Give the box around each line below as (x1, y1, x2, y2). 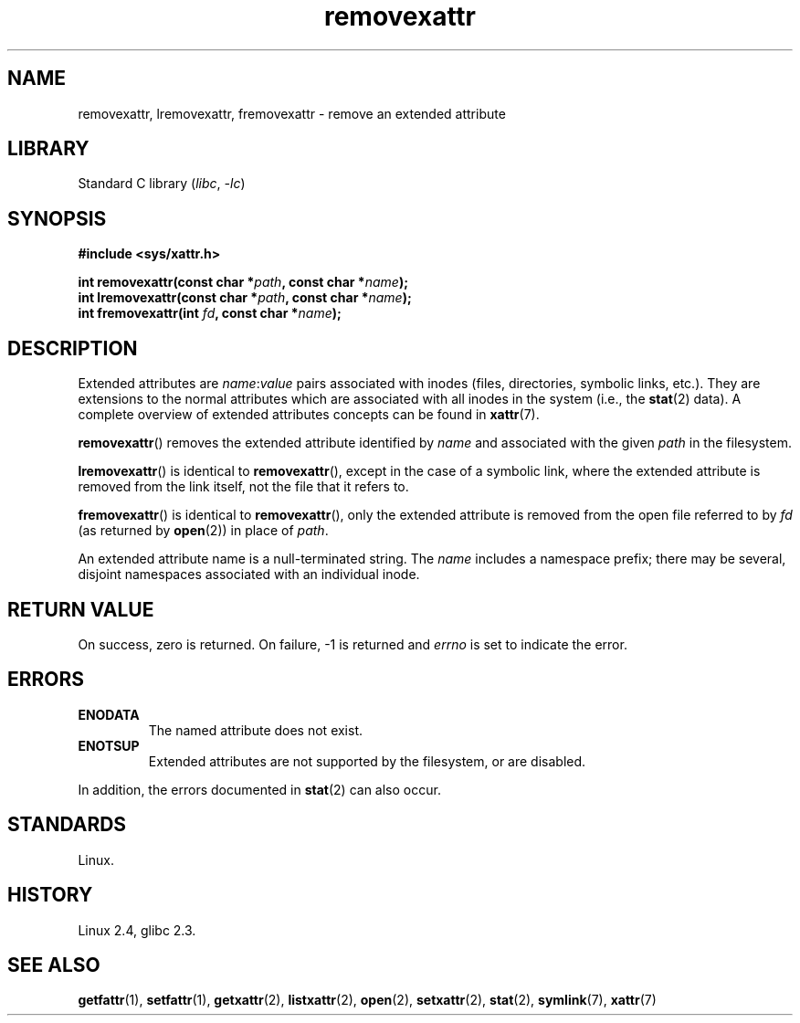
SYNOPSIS (7, 206, 107, 230)
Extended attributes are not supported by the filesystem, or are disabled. (148, 753, 586, 769)
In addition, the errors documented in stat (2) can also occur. (78, 781, 441, 797)
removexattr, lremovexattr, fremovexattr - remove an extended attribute (78, 105, 506, 121)
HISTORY (7, 883, 93, 907)
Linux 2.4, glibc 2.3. (78, 922, 196, 938)
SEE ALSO (7, 953, 100, 976)
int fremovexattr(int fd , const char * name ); (78, 305, 342, 322)
